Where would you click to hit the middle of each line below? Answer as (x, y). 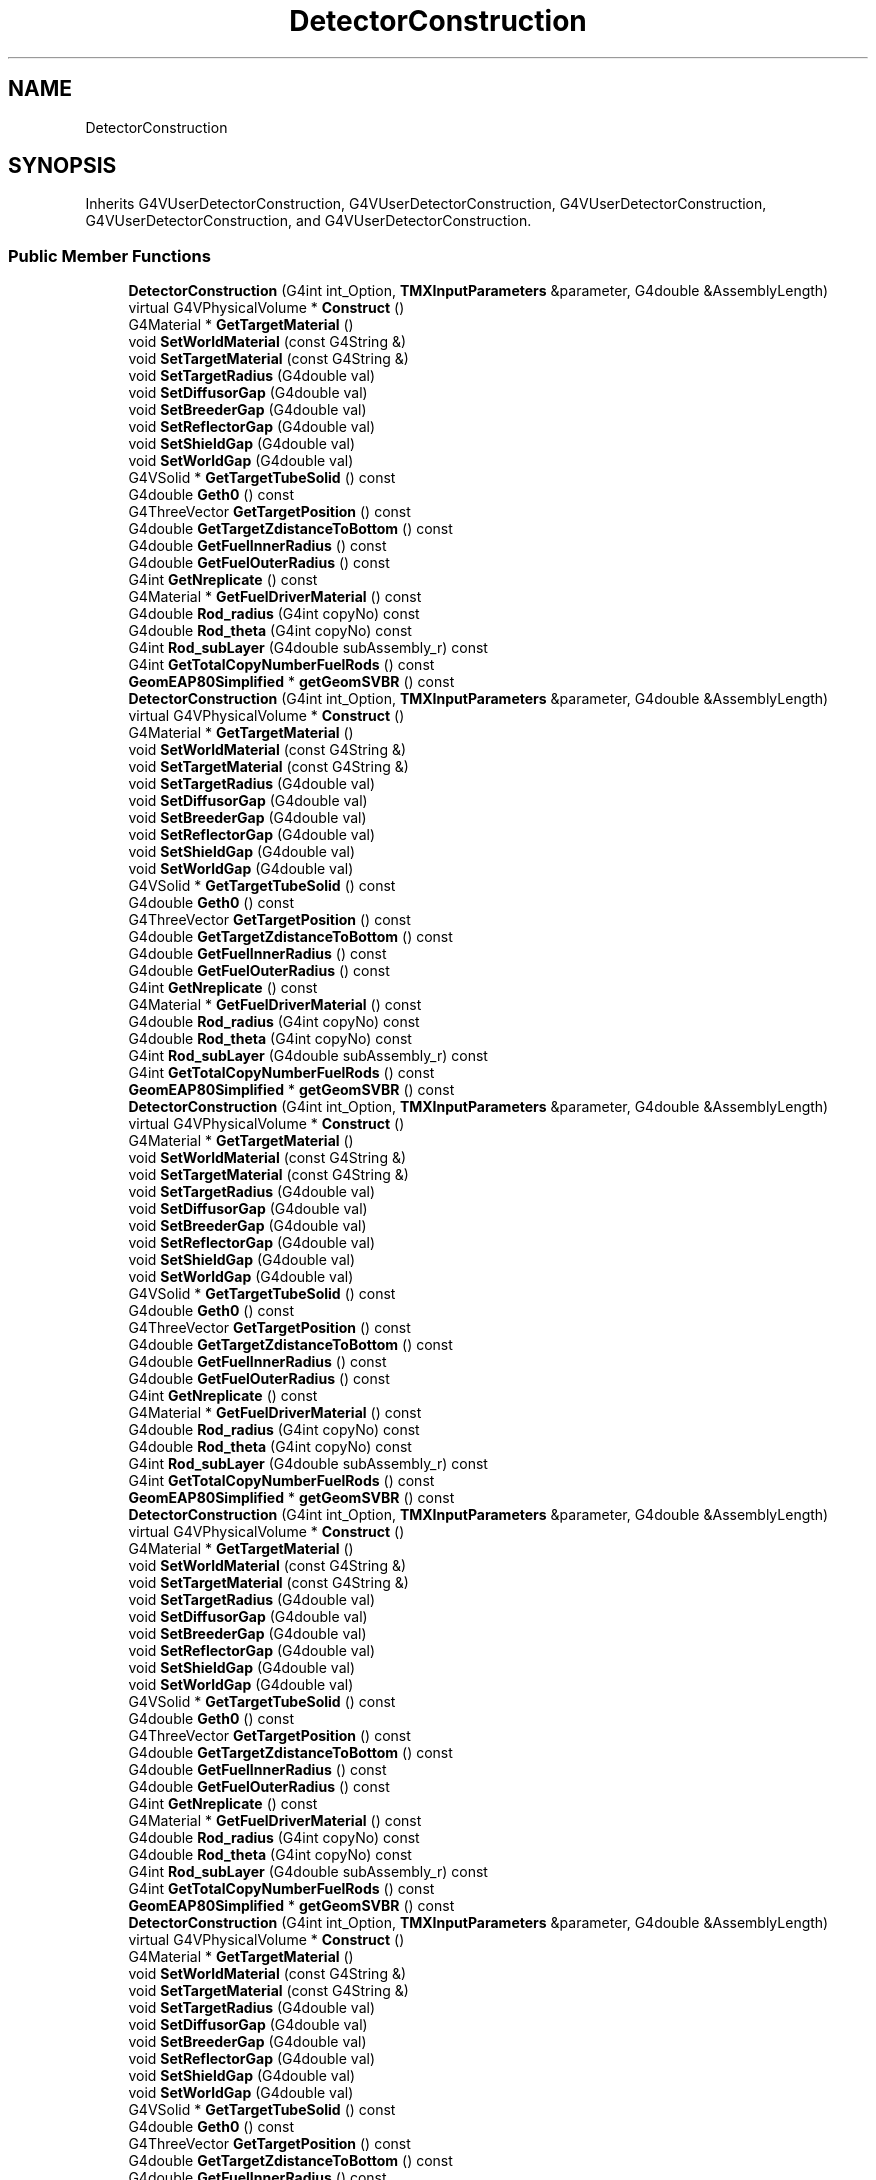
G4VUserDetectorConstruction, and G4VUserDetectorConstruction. (308, 221)
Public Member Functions (109, 255)
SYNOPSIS (62, 166)
